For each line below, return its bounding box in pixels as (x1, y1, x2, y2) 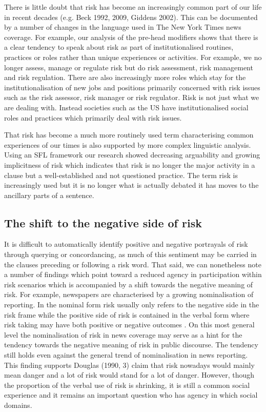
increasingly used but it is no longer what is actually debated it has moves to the (4, 180, 259, 190)
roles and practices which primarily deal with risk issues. (4, 112, 182, 123)
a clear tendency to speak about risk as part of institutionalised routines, (4, 42, 234, 52)
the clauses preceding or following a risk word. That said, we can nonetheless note (4, 259, 261, 269)
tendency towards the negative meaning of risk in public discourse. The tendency (4, 339, 258, 350)
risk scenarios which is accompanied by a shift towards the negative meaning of (4, 279, 253, 289)
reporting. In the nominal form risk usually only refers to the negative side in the (4, 299, 259, 310)
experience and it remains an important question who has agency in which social (4, 389, 258, 400)
